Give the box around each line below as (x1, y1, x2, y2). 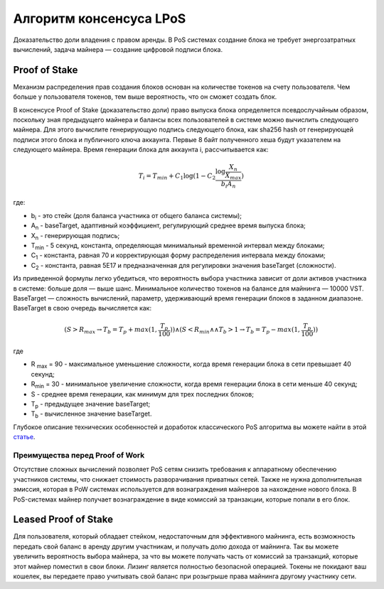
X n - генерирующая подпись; (31, 231, 120, 242)
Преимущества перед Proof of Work (13, 450, 145, 460)
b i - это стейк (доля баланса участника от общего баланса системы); (31, 211, 242, 222)
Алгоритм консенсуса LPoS (13, 11, 186, 26)
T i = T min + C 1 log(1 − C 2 (138, 172, 216, 181)
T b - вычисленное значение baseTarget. (31, 409, 152, 420)
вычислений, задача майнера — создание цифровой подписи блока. (13, 45, 223, 53)
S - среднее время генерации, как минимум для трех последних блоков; (31, 389, 254, 398)
